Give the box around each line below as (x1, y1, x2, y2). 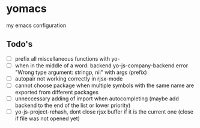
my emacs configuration (6, 22, 67, 29)
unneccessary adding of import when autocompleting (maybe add (14, 95, 179, 102)
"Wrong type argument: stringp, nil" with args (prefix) (14, 69, 147, 76)
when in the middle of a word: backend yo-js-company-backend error (14, 62, 189, 69)
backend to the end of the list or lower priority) (14, 102, 131, 109)
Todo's (6, 39, 33, 49)
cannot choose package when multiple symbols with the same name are (14, 82, 194, 89)
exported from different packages (14, 89, 99, 96)
